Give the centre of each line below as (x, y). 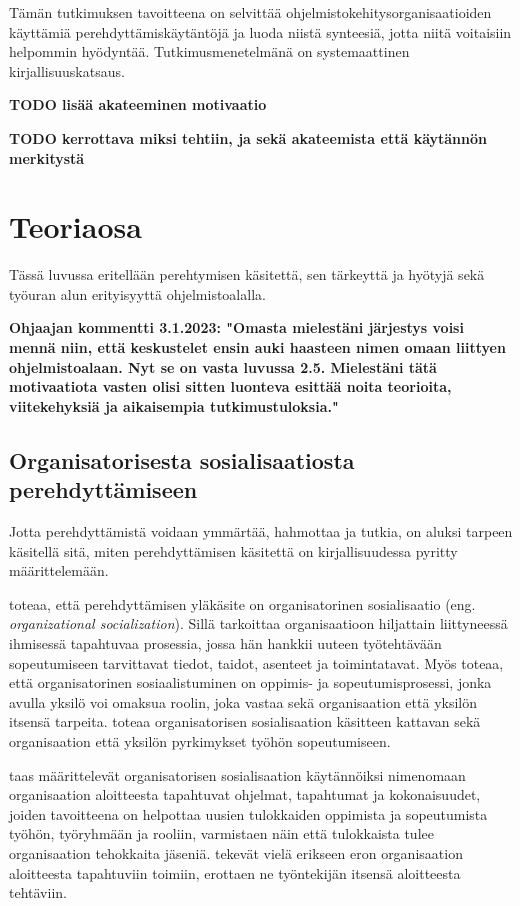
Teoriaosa (75, 226)
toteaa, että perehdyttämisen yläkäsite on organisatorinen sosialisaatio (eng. (242, 603)
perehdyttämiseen (103, 489)
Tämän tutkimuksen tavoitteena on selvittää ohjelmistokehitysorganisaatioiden (250, 12)
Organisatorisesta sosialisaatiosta (182, 459)
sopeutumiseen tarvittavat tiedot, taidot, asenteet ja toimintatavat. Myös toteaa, (256, 662)
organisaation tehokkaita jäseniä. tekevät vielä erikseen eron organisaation (236, 852)
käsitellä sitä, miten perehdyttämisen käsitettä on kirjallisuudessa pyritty (233, 550)
